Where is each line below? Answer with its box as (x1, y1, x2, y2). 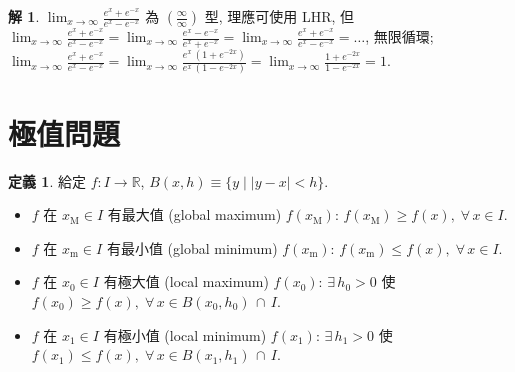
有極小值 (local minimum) (103, 324, 267, 345)
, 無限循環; (365, 26, 434, 46)
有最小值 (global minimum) (106, 237, 278, 258)
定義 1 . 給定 (8, 170, 86, 191)
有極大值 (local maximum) (103, 271, 269, 292)
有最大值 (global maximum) (107, 204, 282, 225)
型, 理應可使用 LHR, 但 (204, 6, 355, 26)
